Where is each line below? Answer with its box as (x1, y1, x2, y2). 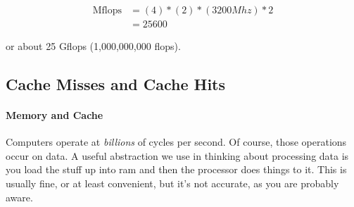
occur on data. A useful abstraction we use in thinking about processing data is (6, 148, 349, 163)
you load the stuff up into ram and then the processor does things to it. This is (6, 162, 347, 177)
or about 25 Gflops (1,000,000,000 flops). (6, 39, 181, 54)
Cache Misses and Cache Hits (6, 73, 226, 95)
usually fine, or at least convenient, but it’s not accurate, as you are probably (6, 176, 339, 191)
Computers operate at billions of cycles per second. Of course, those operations (6, 134, 347, 149)
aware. (6, 189, 33, 204)
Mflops (92, 6, 122, 16)
